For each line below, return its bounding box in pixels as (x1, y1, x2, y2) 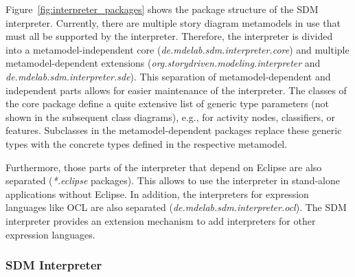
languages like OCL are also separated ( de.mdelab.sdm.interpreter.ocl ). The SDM (5, 200, 347, 214)
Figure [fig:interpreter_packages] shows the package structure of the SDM (5, 2, 319, 16)
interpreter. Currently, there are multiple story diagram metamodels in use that (5, 15, 341, 30)
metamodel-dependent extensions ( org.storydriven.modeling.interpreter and (5, 56, 321, 70)
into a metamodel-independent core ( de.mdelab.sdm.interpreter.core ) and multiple (5, 42, 350, 56)
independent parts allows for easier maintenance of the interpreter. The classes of (5, 82, 347, 97)
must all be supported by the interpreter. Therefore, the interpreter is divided (5, 29, 333, 43)
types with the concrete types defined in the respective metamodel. (5, 136, 288, 151)
